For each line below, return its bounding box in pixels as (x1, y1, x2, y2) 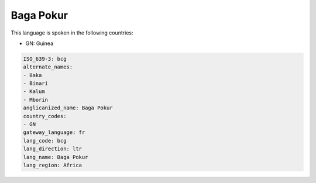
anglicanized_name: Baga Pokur (23, 105, 114, 111)
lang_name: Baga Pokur (23, 154, 88, 160)
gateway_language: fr (23, 129, 85, 136)
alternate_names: (23, 64, 73, 70)
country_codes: (23, 113, 67, 119)
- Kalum (23, 88, 45, 95)
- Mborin (23, 96, 49, 103)
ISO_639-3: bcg (23, 56, 67, 62)
